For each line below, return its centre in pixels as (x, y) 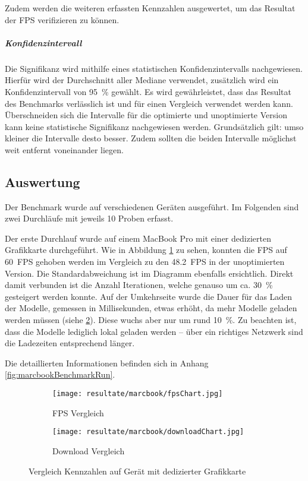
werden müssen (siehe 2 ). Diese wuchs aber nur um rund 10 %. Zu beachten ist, (151, 320)
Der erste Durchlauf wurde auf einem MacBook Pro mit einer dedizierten (138, 238)
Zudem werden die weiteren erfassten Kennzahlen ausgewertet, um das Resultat (150, 8)
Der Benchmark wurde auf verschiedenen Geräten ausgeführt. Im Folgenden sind (152, 206)
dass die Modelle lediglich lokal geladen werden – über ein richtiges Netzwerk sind (154, 331)
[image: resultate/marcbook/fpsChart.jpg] (138, 394)
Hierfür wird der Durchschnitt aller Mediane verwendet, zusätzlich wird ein (142, 80)
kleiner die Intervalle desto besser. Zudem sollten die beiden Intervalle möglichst (151, 138)
